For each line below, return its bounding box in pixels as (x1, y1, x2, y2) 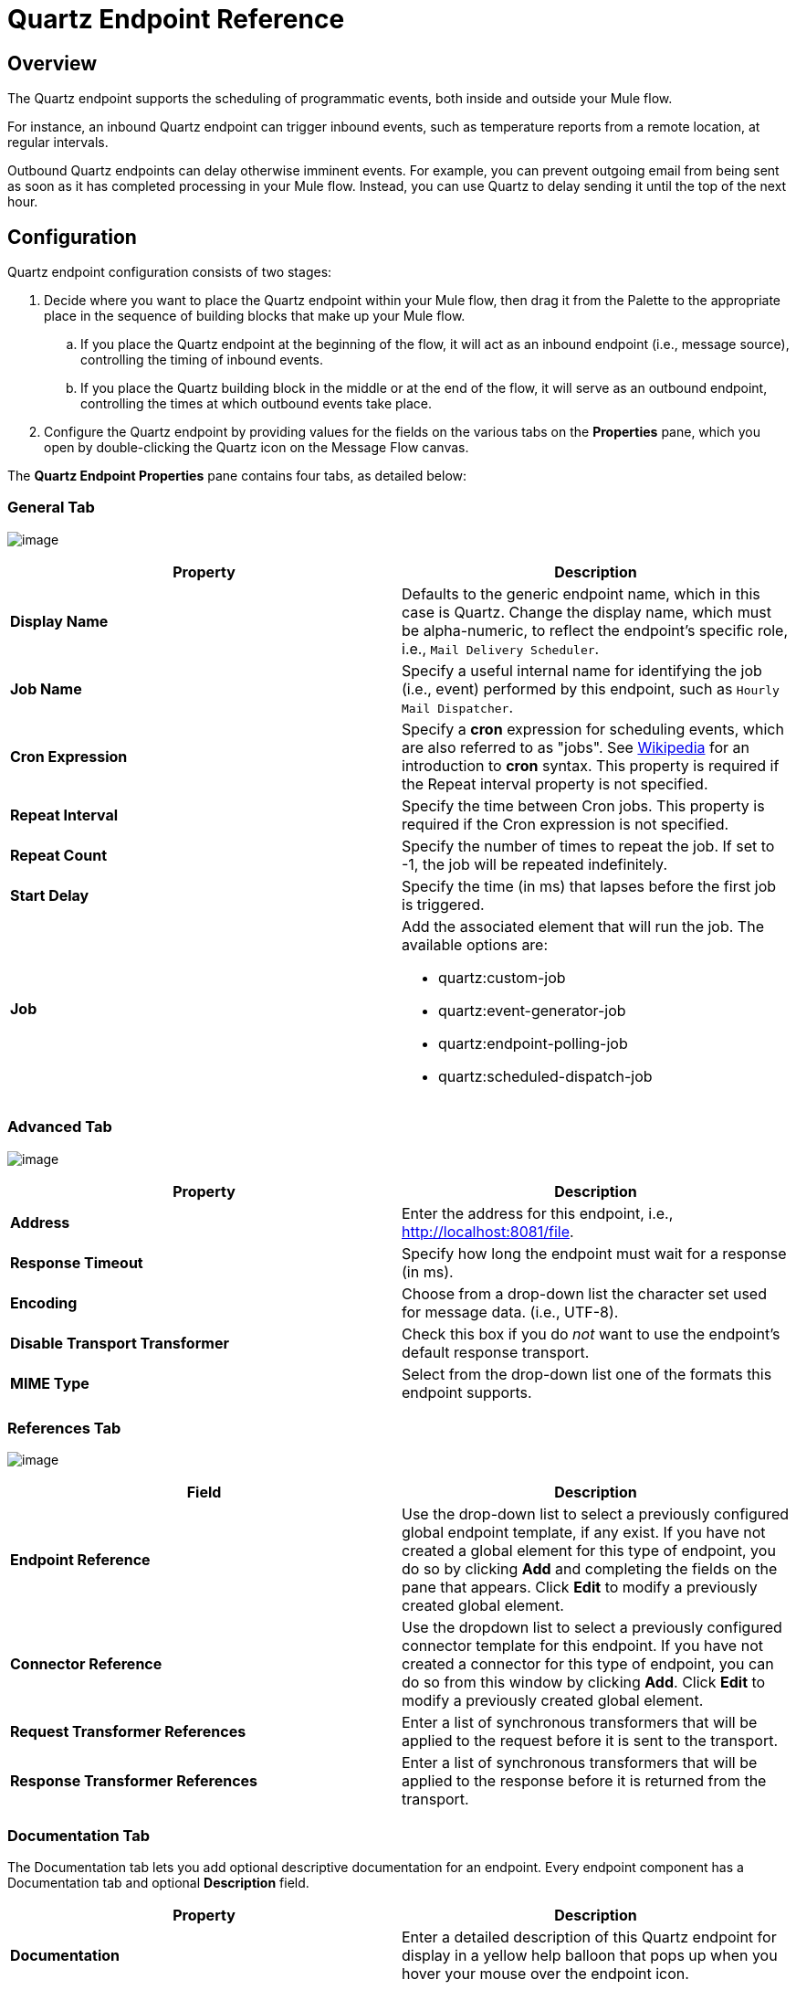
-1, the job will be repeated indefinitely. (402, 854, 667, 873)
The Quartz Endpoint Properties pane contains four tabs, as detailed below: (7, 468, 467, 484)
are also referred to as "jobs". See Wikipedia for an (402, 737, 750, 757)
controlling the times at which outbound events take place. (80, 396, 433, 412)
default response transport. (402, 1342, 590, 1361)
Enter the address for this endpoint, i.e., (402, 1203, 674, 1223)
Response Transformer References (10, 1772, 258, 1791)
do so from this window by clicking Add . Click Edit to (402, 1673, 766, 1692)
